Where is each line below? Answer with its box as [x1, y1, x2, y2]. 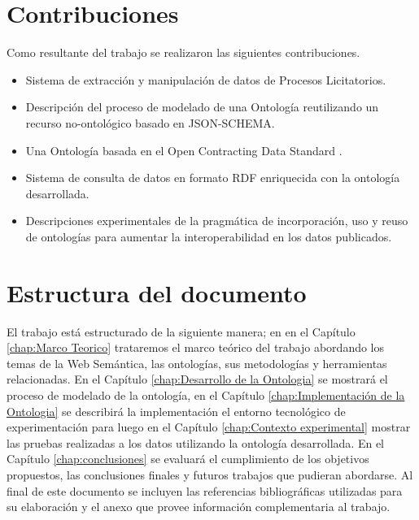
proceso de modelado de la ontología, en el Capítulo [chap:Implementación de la [7, 386, 405, 403]
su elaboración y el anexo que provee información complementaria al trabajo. [7, 498, 391, 515]
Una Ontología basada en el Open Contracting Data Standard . [25, 141, 343, 158]
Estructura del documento [7, 275, 307, 309]
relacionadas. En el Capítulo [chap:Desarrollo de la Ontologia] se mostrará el [7, 370, 388, 388]
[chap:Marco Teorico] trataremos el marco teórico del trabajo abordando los [7, 339, 385, 356]
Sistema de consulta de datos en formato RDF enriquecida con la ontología [25, 169, 400, 186]
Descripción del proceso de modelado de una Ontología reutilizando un [25, 98, 379, 115]
